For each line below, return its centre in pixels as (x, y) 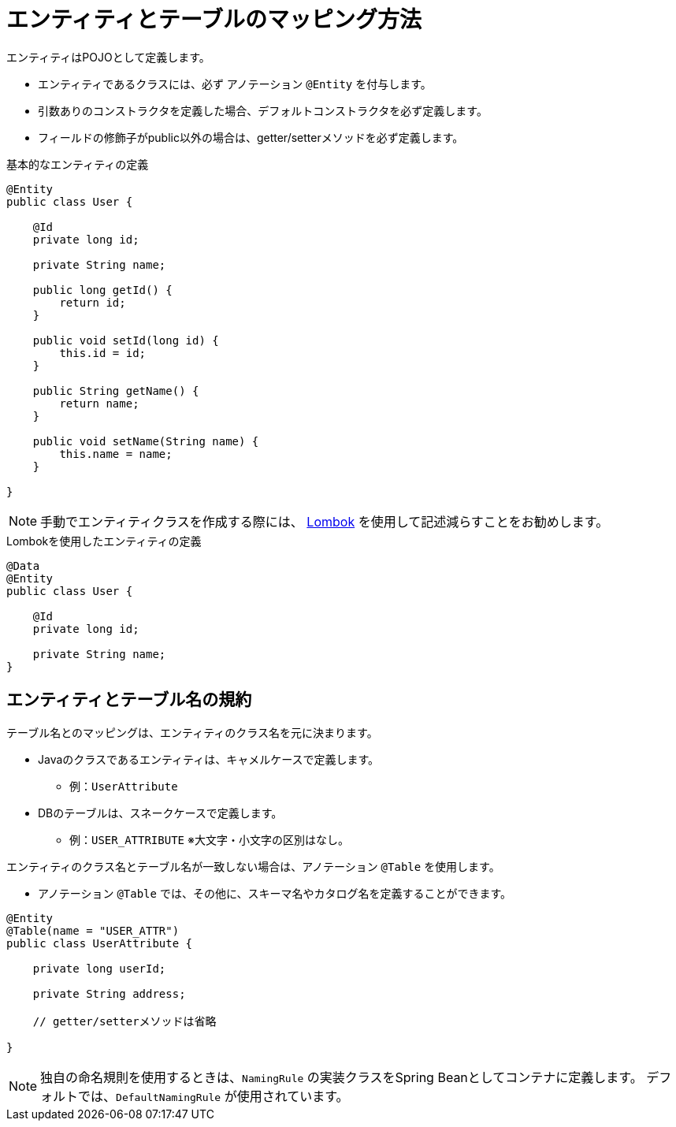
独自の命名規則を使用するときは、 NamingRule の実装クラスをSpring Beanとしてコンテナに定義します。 (342, 1077)
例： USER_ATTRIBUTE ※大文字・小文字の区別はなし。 (209, 839)
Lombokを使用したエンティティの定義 (104, 541)
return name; (99, 403)
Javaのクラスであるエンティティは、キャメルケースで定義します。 (209, 759)
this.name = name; (116, 454)
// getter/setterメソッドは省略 (124, 1021)
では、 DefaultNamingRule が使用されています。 (214, 1096)
